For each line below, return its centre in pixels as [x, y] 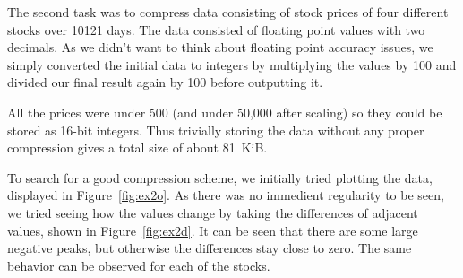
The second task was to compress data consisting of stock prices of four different [228, 12]
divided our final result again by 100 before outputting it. [165, 82]
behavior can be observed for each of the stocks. [139, 265]
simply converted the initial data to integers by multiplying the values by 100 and [232, 64]
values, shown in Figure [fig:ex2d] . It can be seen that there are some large [213, 230]
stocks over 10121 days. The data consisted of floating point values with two [216, 29]
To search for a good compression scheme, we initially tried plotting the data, [220, 177]
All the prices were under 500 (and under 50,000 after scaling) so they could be [225, 112]
